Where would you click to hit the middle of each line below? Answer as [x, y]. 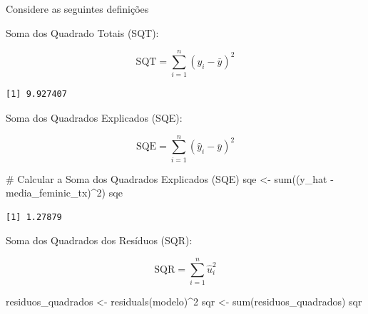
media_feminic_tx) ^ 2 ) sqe [64, 193]
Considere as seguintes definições [77, 9]
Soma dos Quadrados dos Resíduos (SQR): [99, 240]
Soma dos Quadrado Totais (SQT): [82, 32]
